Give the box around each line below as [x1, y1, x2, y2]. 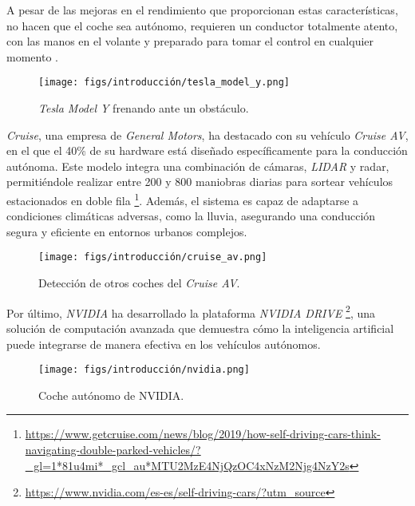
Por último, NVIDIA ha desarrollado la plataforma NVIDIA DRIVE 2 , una [6, 302, 376, 321]
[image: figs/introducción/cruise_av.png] [38, 251, 267, 263]
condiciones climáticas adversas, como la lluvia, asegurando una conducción [6, 208, 376, 224]
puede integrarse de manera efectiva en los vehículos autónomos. [6, 335, 321, 352]
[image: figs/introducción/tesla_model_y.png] [38, 77, 290, 89]
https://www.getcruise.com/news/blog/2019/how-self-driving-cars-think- [25, 425, 381, 442]
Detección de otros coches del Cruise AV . [38, 275, 240, 291]
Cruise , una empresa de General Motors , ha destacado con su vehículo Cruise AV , [6, 126, 409, 143]
